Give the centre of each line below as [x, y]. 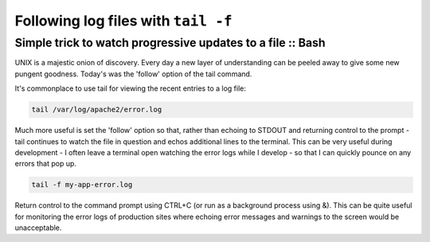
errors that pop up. [46, 164]
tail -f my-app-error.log [82, 185]
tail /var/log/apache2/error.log [97, 110]
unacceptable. [38, 228]
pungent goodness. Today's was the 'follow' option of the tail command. [133, 74]
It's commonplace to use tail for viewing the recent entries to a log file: [130, 88]
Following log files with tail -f [123, 21]
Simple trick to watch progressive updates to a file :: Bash [170, 43]
